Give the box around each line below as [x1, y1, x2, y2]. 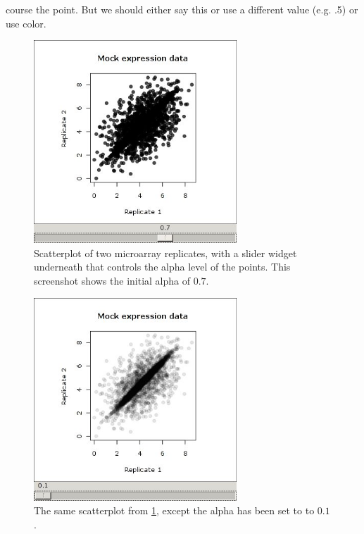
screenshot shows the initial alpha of [34, 273, 191, 287]
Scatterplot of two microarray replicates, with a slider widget [34, 245, 297, 260]
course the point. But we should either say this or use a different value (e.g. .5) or [6, 2, 358, 16]
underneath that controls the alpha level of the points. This [34, 259, 291, 274]
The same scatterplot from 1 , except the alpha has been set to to [34, 503, 315, 518]
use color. [6, 15, 46, 30]
